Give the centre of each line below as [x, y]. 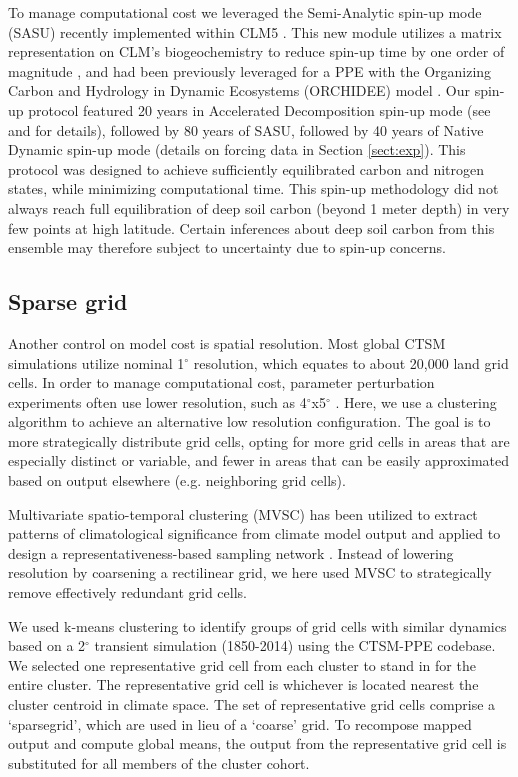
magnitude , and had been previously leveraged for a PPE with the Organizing [250, 70]
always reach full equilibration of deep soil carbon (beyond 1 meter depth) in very [259, 207]
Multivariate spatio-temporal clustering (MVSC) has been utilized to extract [243, 513]
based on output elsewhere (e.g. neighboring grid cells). [177, 480]
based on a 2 [47, 645]
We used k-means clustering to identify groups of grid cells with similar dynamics [257, 625]
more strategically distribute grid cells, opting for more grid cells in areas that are [259, 440]
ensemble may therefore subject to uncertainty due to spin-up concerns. [227, 247]
